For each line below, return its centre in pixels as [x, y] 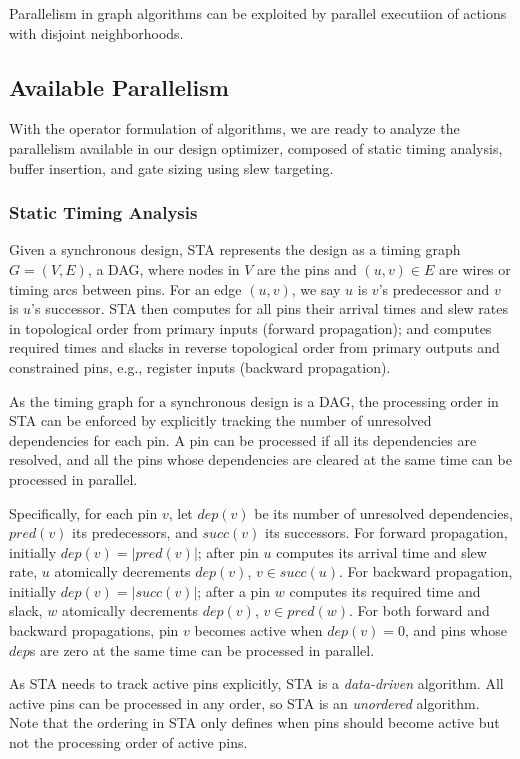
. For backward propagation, [426, 571]
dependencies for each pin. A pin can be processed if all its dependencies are [243, 439]
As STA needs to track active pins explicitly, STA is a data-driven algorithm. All [256, 683]
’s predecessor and [434, 288]
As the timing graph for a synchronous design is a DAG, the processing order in [254, 400]
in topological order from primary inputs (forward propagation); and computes [250, 327]
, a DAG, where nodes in [163, 268]
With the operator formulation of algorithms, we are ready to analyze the [234, 128]
